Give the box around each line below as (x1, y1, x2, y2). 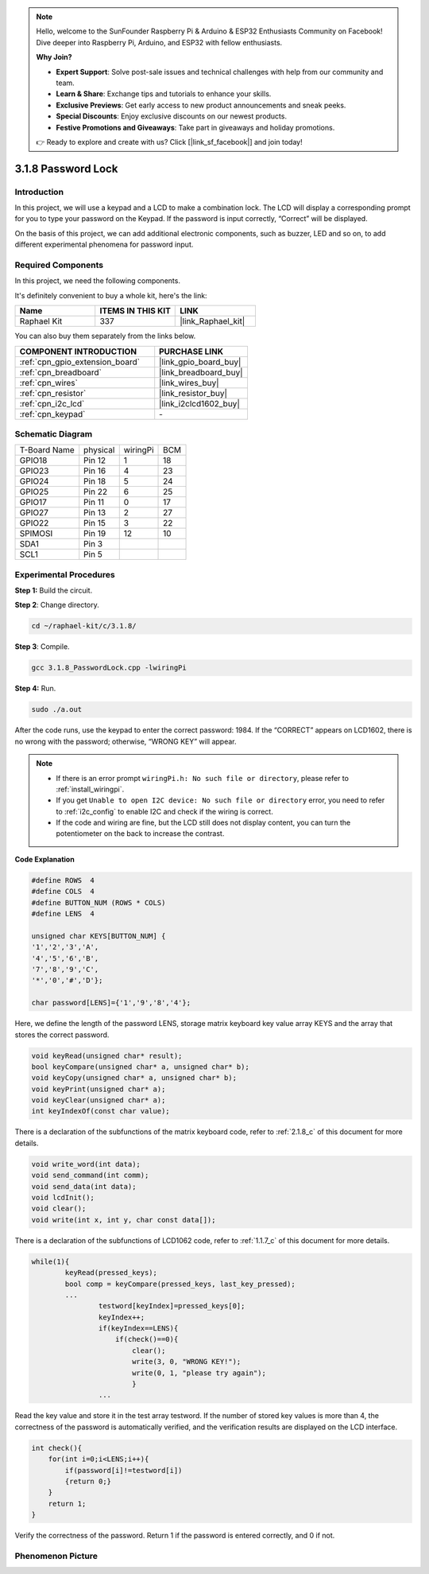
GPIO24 (19, 476, 49, 487)
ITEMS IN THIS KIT (99, 305, 171, 317)
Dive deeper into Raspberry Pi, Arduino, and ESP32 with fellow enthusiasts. (36, 37, 283, 47)
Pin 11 (83, 497, 105, 508)
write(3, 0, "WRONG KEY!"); (131, 1357, 242, 1366)
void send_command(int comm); (31, 1171, 149, 1180)
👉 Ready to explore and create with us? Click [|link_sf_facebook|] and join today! (36, 137, 303, 146)
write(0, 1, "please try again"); (131, 1368, 266, 1378)
